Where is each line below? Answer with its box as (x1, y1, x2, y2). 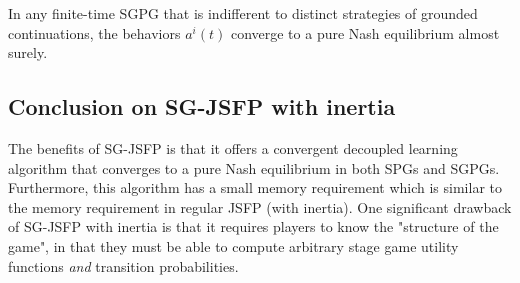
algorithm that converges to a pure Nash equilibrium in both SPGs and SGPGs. (8, 157, 500, 178)
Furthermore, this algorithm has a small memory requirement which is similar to (8, 177, 502, 198)
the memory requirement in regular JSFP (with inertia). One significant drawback (8, 196, 512, 217)
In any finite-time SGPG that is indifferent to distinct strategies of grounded (8, 3, 478, 23)
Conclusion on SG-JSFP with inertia (8, 91, 396, 122)
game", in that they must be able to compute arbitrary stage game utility (8, 235, 459, 256)
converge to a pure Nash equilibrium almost (230, 22, 500, 43)
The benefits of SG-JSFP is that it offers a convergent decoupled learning (8, 137, 458, 158)
